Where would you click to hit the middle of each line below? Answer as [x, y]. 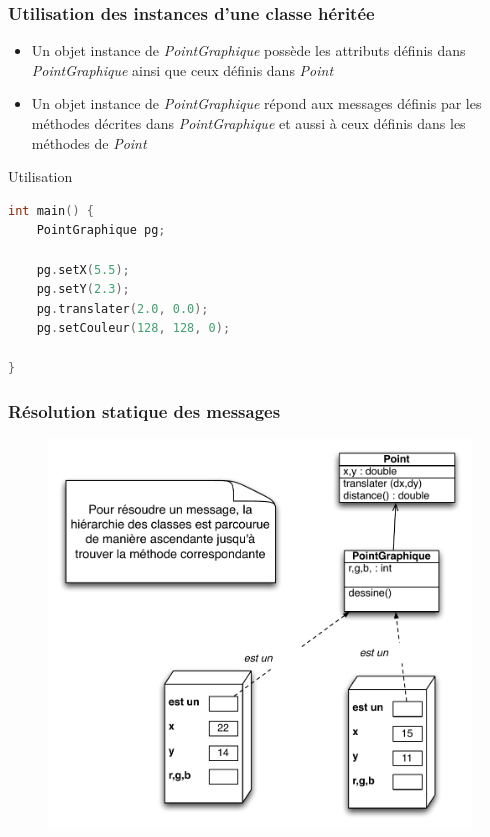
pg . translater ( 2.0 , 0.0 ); [122, 308]
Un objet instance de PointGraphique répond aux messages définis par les [256, 103]
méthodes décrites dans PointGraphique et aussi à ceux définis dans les [248, 123]
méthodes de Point [89, 142]
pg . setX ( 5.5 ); [83, 269]
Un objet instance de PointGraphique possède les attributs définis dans [248, 50]
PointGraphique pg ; [101, 230]
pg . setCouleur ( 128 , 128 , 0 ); [133, 328]
